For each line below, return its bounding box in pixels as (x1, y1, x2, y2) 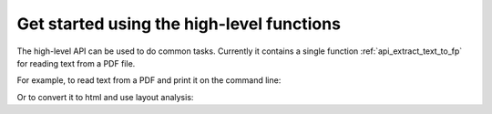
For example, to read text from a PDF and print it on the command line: (16, 75, 282, 86)
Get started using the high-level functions (16, 14, 342, 34)
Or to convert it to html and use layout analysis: (16, 91, 194, 102)
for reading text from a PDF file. (16, 57, 136, 68)
